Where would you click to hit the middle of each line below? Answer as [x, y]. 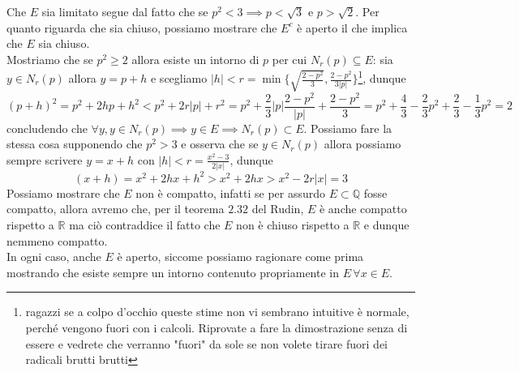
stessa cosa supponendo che [75, 144]
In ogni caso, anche [54, 257]
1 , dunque [382, 77]
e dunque [386, 224]
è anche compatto [363, 209]
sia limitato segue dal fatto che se [125, 11]
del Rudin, [278, 209]
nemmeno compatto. [57, 240]
